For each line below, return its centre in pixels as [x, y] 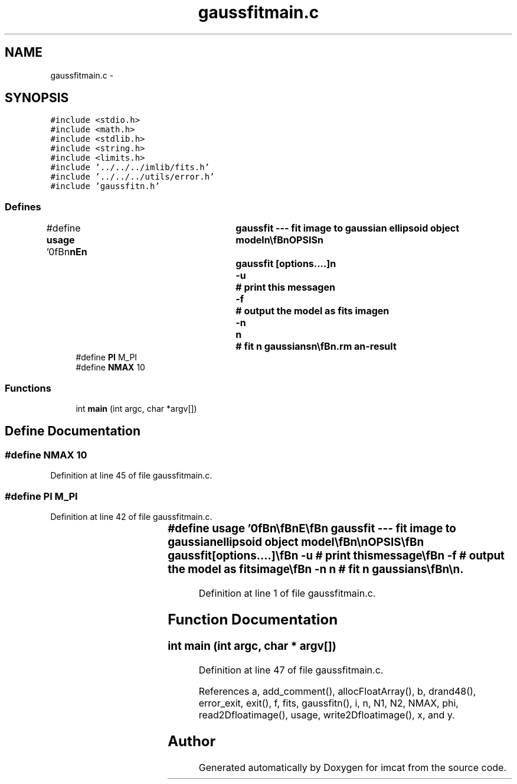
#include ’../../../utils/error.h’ [132, 177]
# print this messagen [285, 287]
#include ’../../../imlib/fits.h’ [130, 167]
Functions [28, 388]
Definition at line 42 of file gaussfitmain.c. [131, 516]
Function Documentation [253, 619]
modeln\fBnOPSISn [279, 240]
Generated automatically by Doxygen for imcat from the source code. [353, 767]
